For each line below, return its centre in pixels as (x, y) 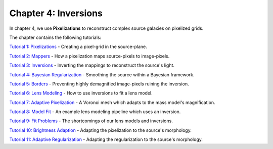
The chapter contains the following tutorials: (55, 37)
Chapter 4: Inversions (56, 13)
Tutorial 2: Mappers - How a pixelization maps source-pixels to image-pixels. (89, 56)
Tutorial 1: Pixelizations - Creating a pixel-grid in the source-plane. (78, 47)
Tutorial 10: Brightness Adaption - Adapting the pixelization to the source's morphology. (100, 130)
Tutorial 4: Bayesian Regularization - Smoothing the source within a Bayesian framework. (102, 74)
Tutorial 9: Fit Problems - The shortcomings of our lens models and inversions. (91, 121)
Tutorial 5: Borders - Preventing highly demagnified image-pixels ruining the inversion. (99, 84)
